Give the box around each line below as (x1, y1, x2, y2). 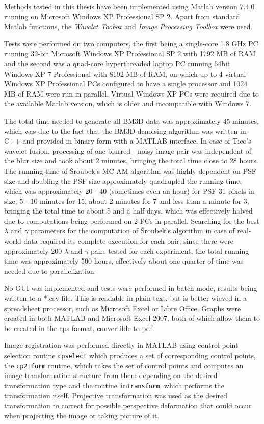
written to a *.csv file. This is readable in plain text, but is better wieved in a (4, 293, 247, 303)
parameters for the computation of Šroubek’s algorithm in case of (31, 225, 235, 236)
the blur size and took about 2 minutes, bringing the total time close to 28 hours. (4, 155, 258, 166)
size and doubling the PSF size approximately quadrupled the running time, (4, 175, 242, 186)
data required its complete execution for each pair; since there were (23, 235, 233, 246)
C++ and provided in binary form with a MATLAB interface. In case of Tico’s (4, 135, 251, 146)
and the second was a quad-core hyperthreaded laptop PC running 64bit (4, 58, 230, 68)
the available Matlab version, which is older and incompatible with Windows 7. (4, 98, 251, 109)
